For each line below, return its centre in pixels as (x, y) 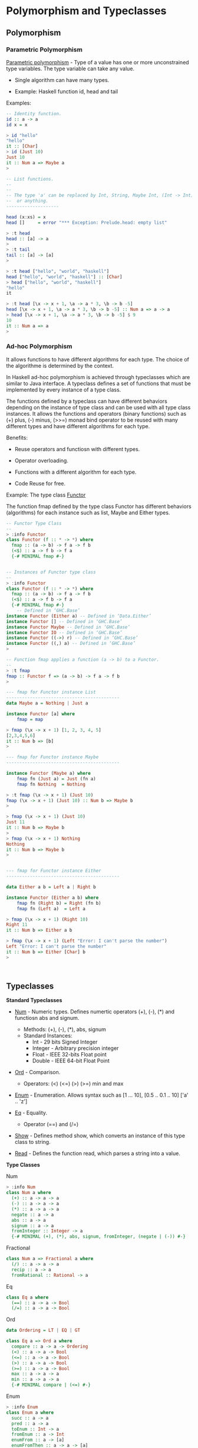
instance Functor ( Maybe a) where (49, 774)
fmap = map (30, 719)
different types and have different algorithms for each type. (78, 426)
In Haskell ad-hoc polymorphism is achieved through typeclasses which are (98, 377)
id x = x (17, 125)
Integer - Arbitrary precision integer (75, 1048)
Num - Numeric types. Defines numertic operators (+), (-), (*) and (95, 1012)
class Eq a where (27, 1297)
